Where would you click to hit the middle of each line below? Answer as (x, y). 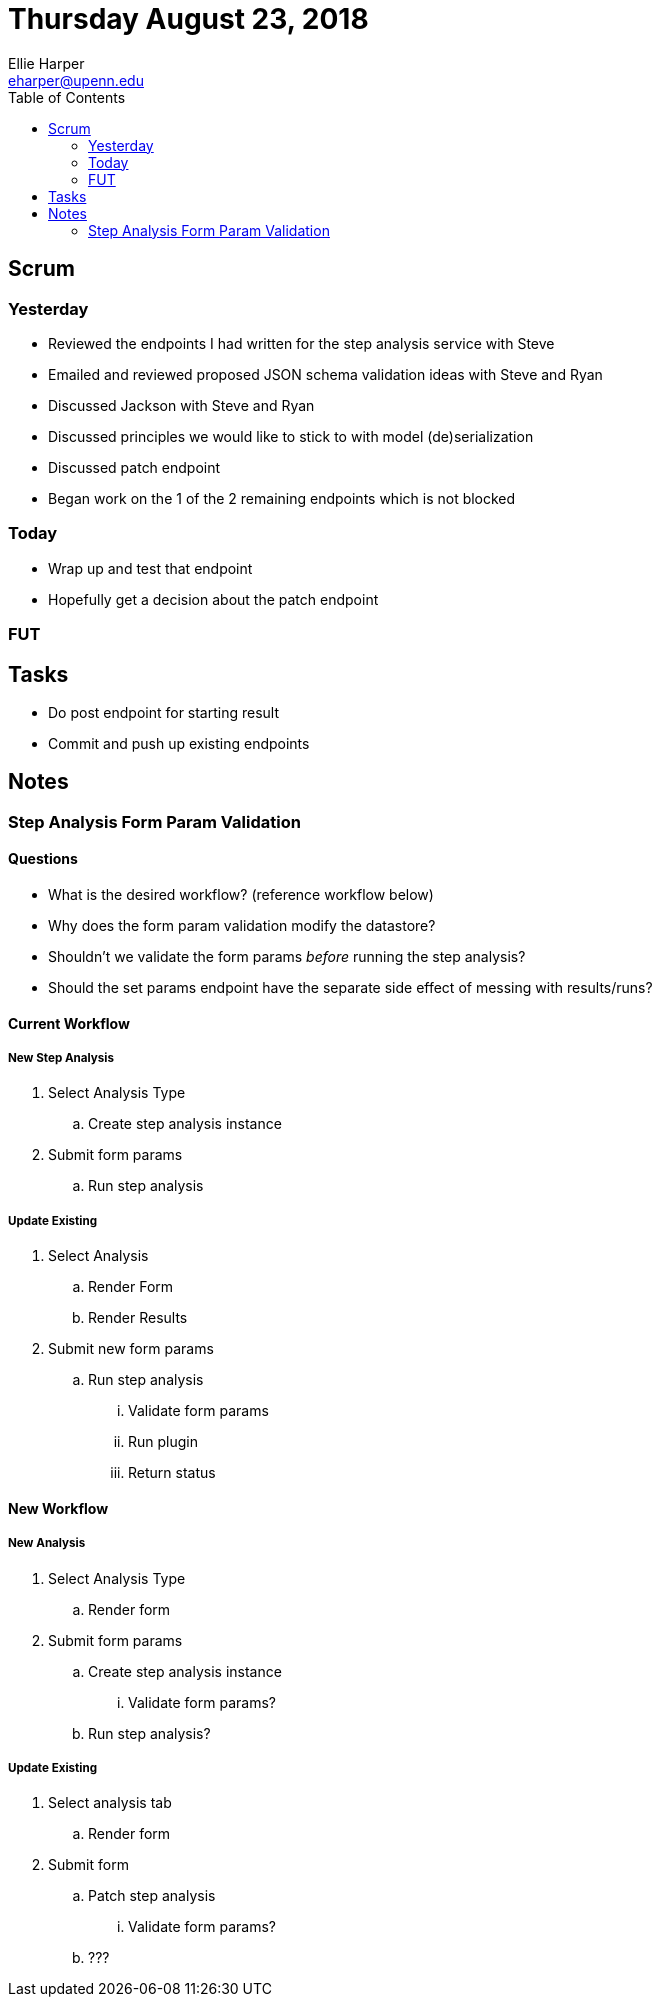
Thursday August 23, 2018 (188, 19)
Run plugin (163, 1442)
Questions (43, 859)
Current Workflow (69, 1023)
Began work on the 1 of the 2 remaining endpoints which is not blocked (282, 498)
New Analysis (47, 1543)
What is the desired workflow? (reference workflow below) (241, 894)
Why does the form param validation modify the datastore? (242, 925)
